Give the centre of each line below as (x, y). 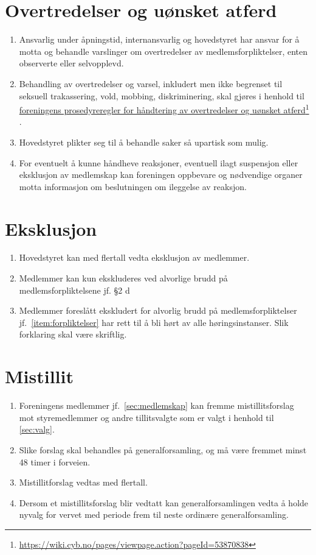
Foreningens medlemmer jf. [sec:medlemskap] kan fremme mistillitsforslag (156, 405)
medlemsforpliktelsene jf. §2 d (74, 290)
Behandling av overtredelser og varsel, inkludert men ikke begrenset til (151, 83)
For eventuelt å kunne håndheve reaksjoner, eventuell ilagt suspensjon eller (159, 162)
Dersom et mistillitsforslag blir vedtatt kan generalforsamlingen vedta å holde (164, 502)
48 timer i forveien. (55, 461)
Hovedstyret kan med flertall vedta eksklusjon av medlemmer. (134, 257)
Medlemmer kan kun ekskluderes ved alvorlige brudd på (123, 278)
